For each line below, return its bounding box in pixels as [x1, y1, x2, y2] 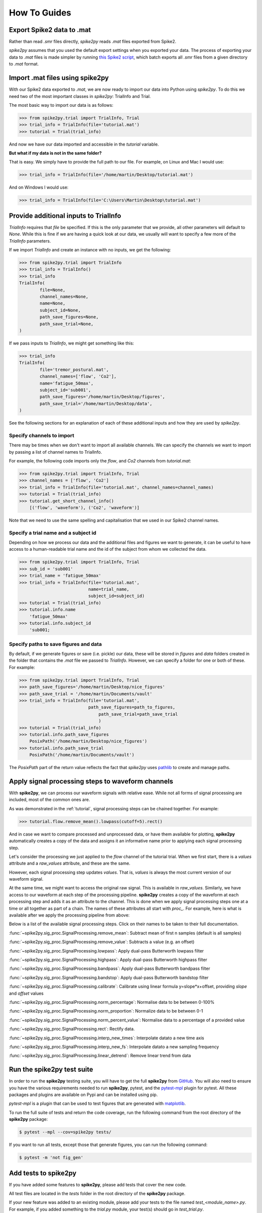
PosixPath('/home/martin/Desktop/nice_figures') [29, 738, 147, 744]
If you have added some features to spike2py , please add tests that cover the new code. [9, 1181, 187, 1187]
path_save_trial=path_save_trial [98, 711, 178, 717]
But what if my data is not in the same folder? [9, 150, 102, 156]
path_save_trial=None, [39, 321, 94, 327]
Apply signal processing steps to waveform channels [9, 777, 173, 786]
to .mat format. [9, 61, 39, 67]
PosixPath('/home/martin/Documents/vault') [29, 752, 134, 758]
